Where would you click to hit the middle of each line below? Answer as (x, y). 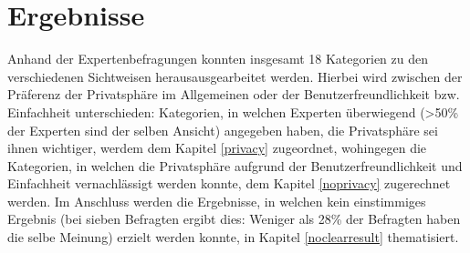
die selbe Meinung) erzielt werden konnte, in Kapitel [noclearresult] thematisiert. (233, 237)
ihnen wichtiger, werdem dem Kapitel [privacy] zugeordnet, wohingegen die (217, 148)
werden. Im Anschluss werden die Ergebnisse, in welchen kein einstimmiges (217, 201)
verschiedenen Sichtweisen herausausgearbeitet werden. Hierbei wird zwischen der (235, 76)
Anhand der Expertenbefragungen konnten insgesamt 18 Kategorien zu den (218, 59)
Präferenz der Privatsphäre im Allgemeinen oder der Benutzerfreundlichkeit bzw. (234, 94)
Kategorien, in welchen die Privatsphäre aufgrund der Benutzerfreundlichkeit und (235, 165)
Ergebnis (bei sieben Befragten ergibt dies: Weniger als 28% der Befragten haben (234, 219)
